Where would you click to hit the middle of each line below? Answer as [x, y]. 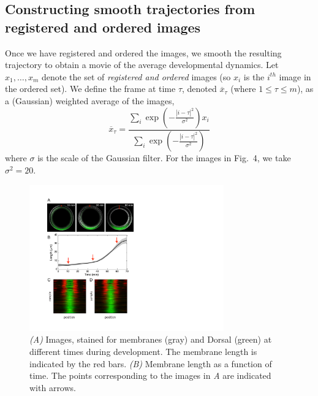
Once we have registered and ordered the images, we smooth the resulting [143, 52]
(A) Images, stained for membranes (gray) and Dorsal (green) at [151, 339]
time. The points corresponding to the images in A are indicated [150, 375]
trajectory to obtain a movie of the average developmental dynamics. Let [142, 65]
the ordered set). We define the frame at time [90, 89]
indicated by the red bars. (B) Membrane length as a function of [151, 363]
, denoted [199, 89]
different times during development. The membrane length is [143, 351]
